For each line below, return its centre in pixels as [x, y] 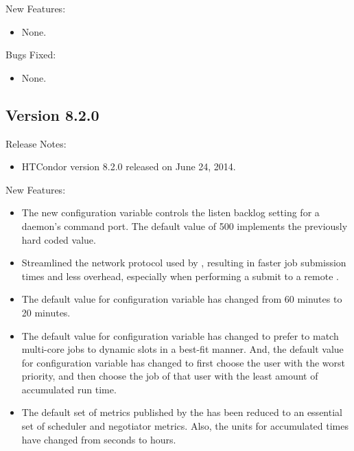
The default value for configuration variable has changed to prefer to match [180, 335]
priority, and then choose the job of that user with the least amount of [170, 376]
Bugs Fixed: [31, 55]
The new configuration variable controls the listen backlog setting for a [170, 212]
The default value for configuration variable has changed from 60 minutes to [182, 299]
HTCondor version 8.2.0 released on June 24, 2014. [129, 166]
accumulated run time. [69, 389]
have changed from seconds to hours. [99, 439]
